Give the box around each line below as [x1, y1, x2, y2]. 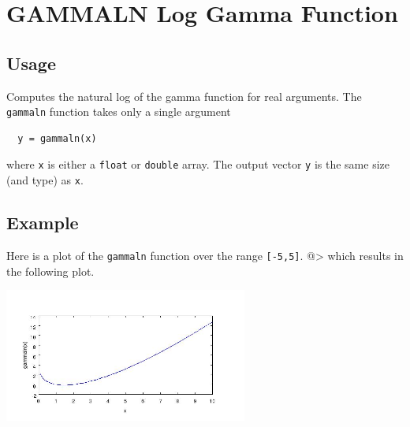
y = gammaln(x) [17, 132, 97, 144]
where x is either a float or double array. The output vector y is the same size [6, 156, 389, 173]
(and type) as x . [6, 172, 84, 188]
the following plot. [6, 262, 95, 279]
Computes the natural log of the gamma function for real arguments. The [6, 87, 362, 104]
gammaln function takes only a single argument [6, 103, 231, 120]
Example [6, 210, 79, 235]
